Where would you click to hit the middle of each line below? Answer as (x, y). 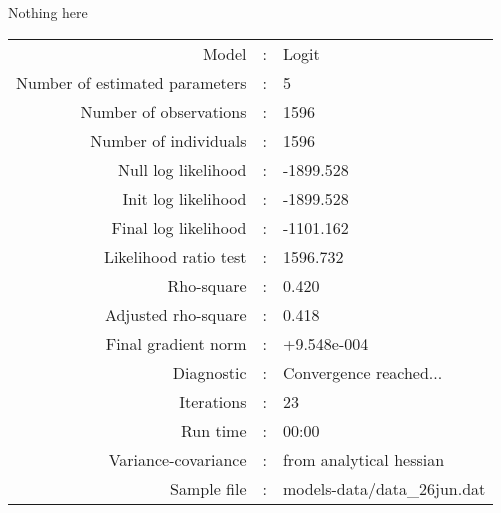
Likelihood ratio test (175, 256)
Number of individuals (168, 140)
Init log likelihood (184, 198)
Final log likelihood (179, 227)
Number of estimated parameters (131, 82)
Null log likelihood (182, 169)
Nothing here (48, 12)
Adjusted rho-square (175, 314)
